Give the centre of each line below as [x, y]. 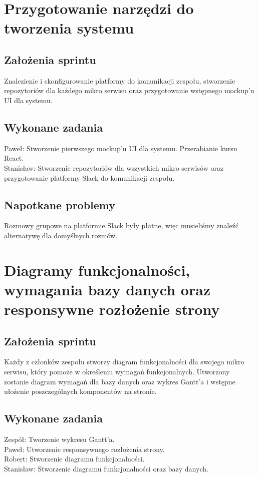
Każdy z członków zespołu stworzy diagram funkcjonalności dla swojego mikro [124, 362]
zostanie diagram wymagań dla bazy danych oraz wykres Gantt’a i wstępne [120, 381]
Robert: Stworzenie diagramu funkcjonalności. [74, 459]
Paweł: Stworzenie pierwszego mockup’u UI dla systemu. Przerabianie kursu [121, 148]
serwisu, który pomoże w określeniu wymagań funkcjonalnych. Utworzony [117, 372]
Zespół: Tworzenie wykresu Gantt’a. [59, 439]
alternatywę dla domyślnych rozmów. [61, 235]
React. [14, 158]
